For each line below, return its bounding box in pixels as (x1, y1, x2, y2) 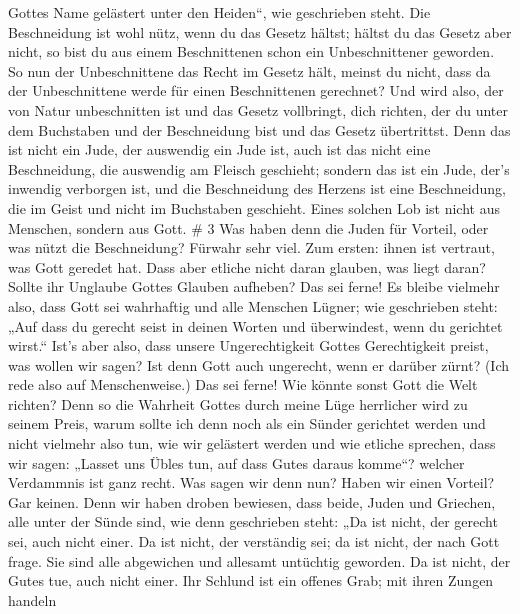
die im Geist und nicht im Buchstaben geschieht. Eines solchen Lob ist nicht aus (8, 197, 500, 218)
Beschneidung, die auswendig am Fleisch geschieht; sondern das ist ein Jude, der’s (8, 158, 510, 179)
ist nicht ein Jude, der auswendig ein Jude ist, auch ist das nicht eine (8, 139, 431, 160)
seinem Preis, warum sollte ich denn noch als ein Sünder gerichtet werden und (8, 413, 486, 434)
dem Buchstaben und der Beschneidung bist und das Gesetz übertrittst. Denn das (8, 119, 511, 140)
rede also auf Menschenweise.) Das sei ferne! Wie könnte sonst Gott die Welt (8, 374, 478, 395)
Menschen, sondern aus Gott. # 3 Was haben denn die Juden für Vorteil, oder (8, 217, 489, 238)
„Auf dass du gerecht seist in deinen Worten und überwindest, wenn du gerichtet (8, 315, 503, 336)
